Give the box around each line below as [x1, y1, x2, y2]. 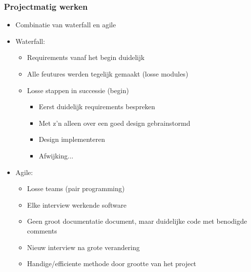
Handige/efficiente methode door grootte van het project [27, 258, 196, 269]
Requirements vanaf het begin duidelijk [27, 52, 145, 62]
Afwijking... [39, 150, 74, 160]
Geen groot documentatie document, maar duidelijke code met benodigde [27, 216, 247, 226]
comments [27, 225, 57, 235]
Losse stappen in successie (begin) [27, 85, 129, 95]
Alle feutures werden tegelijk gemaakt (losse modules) [27, 69, 188, 78]
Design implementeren [39, 134, 105, 144]
